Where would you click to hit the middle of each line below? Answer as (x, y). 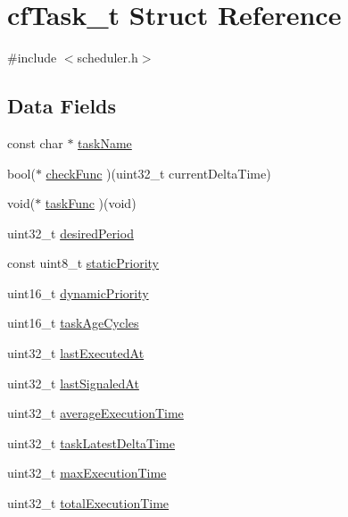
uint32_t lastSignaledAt (73, 383)
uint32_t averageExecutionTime (95, 413)
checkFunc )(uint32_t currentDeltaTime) (158, 173)
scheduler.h (108, 58)
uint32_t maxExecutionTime (87, 473)
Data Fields (62, 106)
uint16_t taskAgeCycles (73, 323)
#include (32, 58)
